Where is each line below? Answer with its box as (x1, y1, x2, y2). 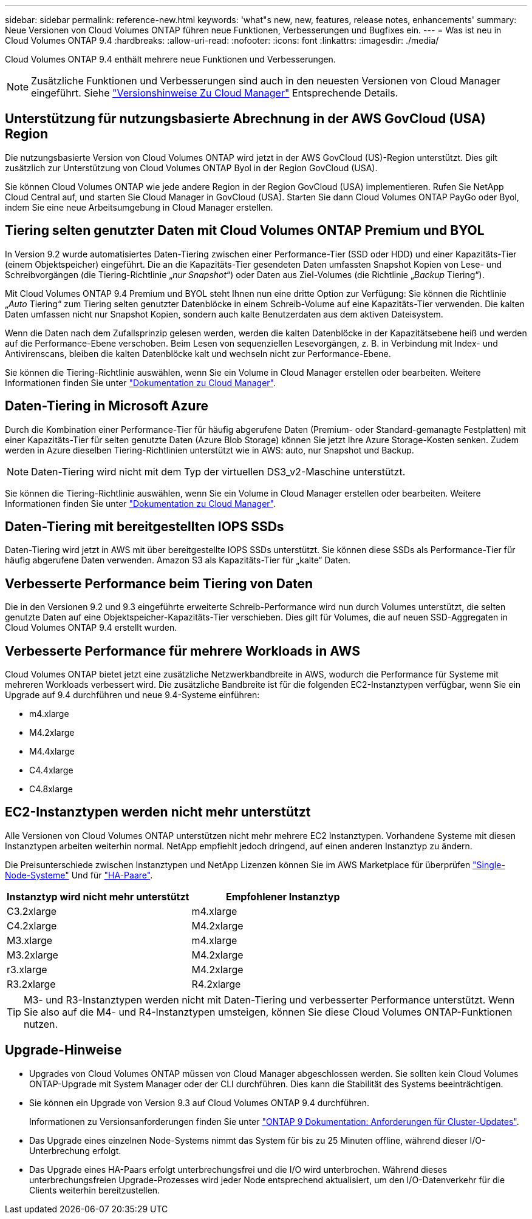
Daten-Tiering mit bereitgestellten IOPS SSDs (5, 518, 284, 534)
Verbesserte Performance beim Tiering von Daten (5, 576, 313, 591)
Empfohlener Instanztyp (225, 890, 340, 903)
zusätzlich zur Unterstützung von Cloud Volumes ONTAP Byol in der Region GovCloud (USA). (5, 162, 378, 173)
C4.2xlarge (7, 919, 57, 932)
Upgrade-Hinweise (5, 1042, 122, 1058)
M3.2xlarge (7, 948, 58, 961)
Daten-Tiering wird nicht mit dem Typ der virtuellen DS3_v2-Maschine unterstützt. (31, 465, 406, 478)
